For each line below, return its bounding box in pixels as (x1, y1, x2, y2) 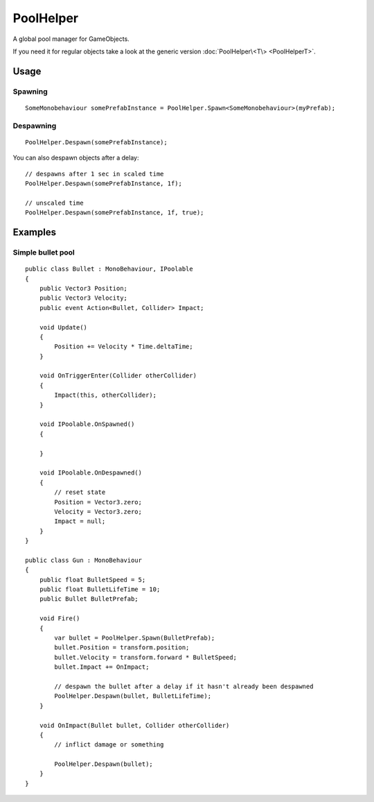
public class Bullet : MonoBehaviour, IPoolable (25, 265, 193, 273)
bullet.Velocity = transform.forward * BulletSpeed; (54, 653, 237, 661)
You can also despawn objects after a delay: (12, 153, 139, 162)
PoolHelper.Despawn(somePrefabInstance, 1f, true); (25, 209, 204, 216)
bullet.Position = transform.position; (54, 644, 190, 651)
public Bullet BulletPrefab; (39, 595, 139, 603)
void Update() (39, 323, 88, 331)
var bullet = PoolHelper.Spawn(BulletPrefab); (54, 634, 215, 642)
